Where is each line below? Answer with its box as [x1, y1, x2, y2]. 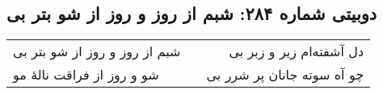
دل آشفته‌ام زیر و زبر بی [229, 42, 364, 61]
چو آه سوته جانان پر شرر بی [206, 65, 364, 84]
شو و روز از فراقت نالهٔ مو [13, 65, 159, 84]
